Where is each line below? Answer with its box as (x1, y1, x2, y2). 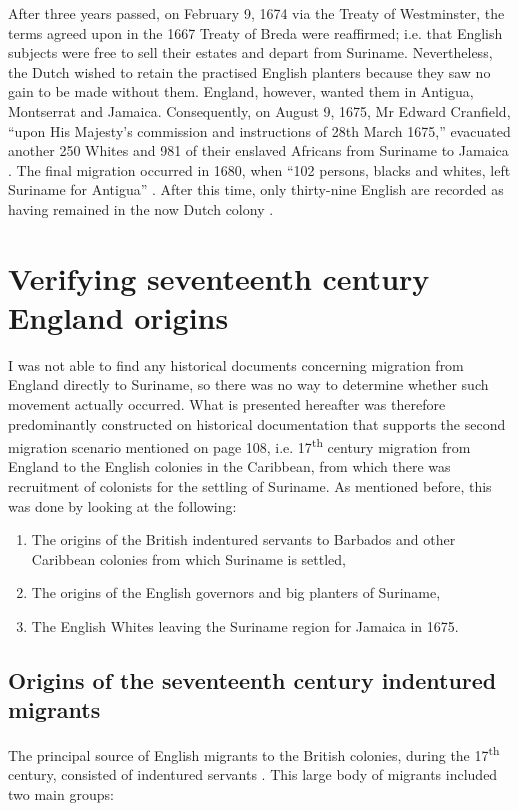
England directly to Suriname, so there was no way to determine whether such (8, 374, 489, 395)
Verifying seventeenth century (8, 257, 430, 298)
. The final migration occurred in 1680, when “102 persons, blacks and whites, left (8, 159, 511, 180)
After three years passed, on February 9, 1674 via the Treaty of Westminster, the (8, 3, 505, 23)
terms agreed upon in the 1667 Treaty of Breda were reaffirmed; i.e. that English (8, 22, 503, 43)
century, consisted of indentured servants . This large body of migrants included (8, 764, 498, 785)
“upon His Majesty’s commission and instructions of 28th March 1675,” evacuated (8, 120, 511, 141)
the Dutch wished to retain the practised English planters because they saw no (8, 61, 491, 82)
